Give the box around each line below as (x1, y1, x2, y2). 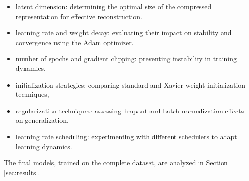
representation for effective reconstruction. (15, 11, 142, 21)
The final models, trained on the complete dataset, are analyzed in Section (4, 158, 228, 168)
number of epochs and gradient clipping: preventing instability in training (15, 53, 237, 64)
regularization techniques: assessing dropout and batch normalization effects (15, 105, 244, 115)
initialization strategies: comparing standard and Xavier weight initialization (15, 79, 246, 90)
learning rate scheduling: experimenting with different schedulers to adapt (15, 131, 237, 141)
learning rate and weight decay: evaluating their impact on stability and (15, 27, 232, 38)
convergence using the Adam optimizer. (15, 37, 134, 47)
